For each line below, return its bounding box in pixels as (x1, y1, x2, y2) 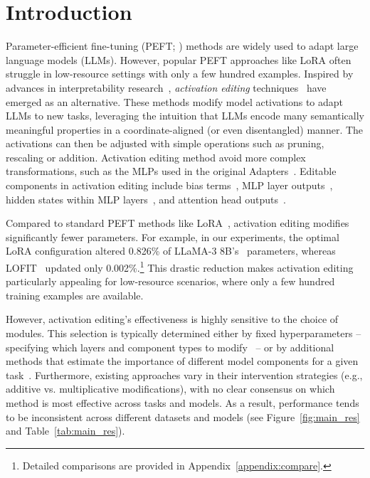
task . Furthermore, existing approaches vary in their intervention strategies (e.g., (6, 367, 363, 382)
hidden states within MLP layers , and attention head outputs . (6, 191, 286, 206)
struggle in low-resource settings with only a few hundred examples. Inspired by (6, 66, 354, 81)
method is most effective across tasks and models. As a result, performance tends (6, 395, 359, 410)
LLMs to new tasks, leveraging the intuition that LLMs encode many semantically (6, 108, 365, 123)
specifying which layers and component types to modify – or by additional (6, 339, 334, 354)
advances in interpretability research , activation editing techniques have (6, 80, 327, 95)
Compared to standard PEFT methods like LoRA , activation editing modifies (6, 216, 349, 230)
